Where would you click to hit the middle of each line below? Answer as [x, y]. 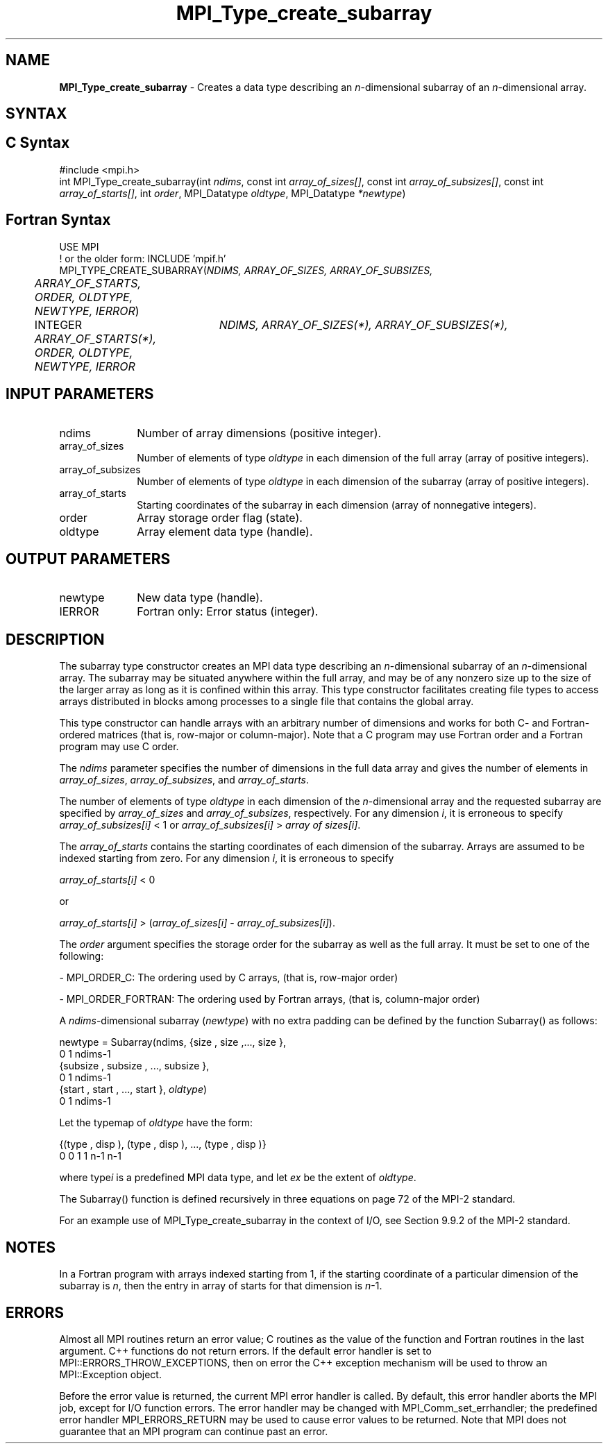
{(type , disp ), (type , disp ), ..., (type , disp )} [163, 1144]
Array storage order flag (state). [220, 517]
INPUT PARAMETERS [80, 394]
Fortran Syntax [58, 220]
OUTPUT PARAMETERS [88, 559]
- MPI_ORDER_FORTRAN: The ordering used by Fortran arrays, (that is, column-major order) [270, 999]
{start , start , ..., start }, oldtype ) [133, 1090]
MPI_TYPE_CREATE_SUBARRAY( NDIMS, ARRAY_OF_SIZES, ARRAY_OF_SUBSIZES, [246, 270]
